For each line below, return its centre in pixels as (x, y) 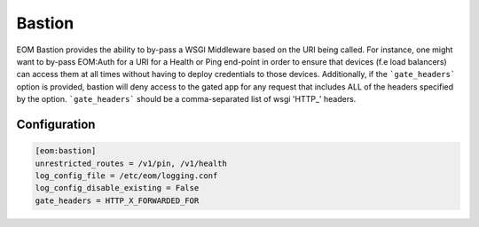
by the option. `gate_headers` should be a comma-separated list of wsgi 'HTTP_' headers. (186, 99)
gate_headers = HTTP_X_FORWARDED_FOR (117, 200)
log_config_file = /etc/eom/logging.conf (126, 176)
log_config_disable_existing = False (117, 188)
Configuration (56, 124)
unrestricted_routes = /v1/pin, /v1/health (131, 163)
